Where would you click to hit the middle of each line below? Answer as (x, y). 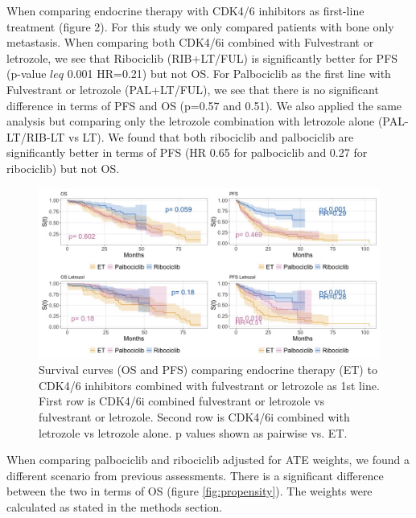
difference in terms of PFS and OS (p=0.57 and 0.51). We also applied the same (204, 105)
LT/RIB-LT (36, 136)
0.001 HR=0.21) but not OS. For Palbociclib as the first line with (229, 74)
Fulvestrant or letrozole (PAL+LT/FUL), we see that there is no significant (193, 89)
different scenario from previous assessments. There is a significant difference (195, 475)
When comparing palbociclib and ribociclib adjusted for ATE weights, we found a (208, 460)
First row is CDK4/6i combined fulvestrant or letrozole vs (182, 401)
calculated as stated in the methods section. (115, 506)
